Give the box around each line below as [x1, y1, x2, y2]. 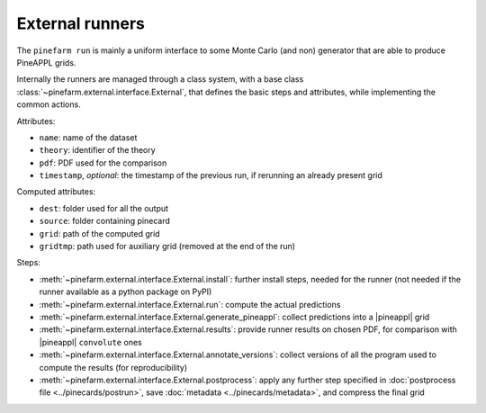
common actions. [16, 99, 81, 110]
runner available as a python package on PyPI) [39, 286, 212, 297]
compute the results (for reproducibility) [39, 362, 188, 373]
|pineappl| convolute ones [39, 337, 143, 347]
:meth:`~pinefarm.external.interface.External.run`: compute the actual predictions [39, 299, 341, 310]
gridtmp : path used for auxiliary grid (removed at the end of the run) [39, 241, 296, 252]
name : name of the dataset [39, 131, 138, 143]
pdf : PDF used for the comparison [39, 157, 167, 168]
